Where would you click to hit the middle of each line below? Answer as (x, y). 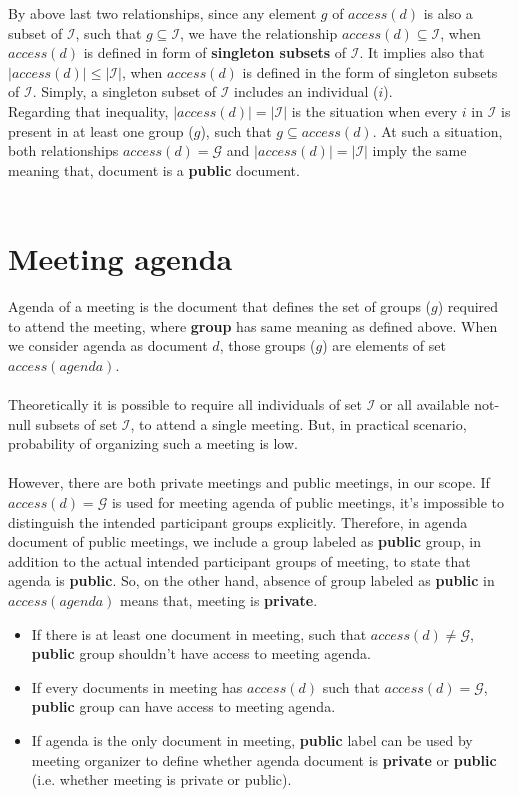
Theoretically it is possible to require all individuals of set (185, 404)
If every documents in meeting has (137, 686)
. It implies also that (422, 52)
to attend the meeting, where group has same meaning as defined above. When (253, 325)
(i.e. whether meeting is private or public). (161, 779)
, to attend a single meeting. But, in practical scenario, (298, 423)
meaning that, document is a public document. (154, 169)
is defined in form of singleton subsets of (215, 52)
